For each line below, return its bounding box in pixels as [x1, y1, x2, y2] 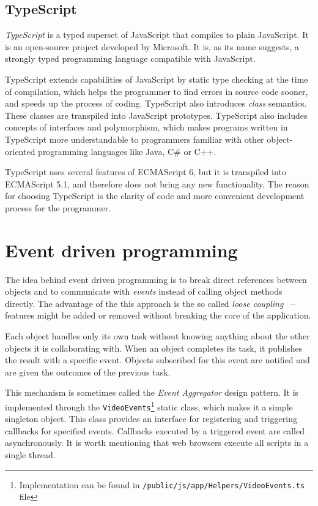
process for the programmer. [5, 201, 111, 214]
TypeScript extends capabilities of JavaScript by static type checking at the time [5, 72, 308, 85]
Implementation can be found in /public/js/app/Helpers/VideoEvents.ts [19, 478, 305, 491]
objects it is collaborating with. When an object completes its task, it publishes [5, 341, 303, 354]
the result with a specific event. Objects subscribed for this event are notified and [5, 353, 310, 366]
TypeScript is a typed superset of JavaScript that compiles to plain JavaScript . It [5, 28, 309, 41]
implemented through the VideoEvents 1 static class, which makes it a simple [5, 398, 293, 413]
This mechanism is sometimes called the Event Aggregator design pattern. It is [5, 386, 299, 399]
